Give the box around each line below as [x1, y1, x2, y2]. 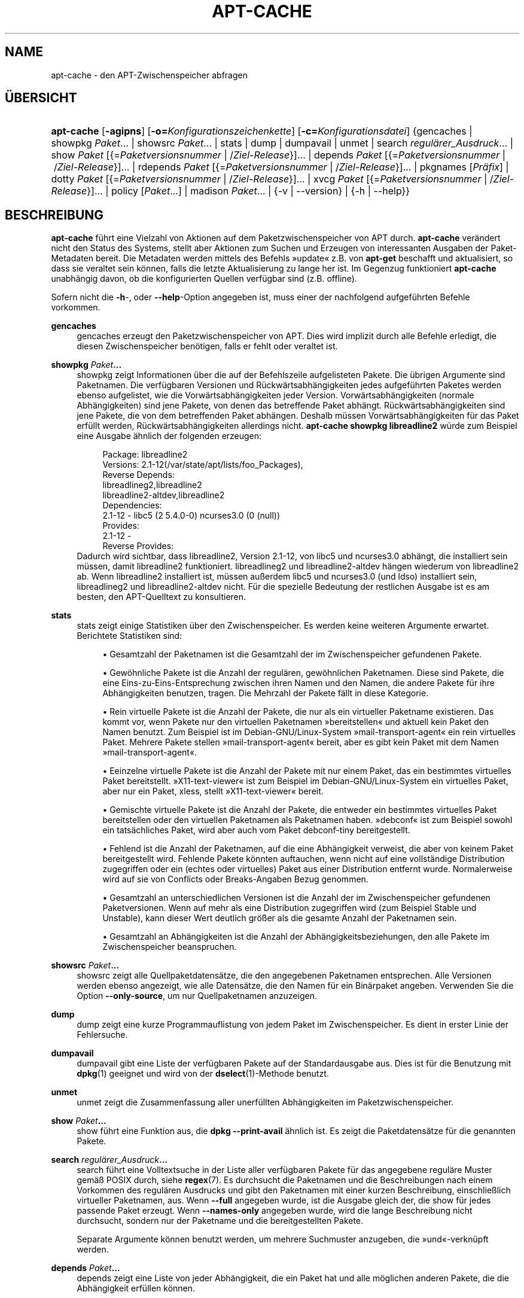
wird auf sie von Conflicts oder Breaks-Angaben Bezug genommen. [102, 874, 368, 885]
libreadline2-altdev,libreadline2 [102, 490, 225, 501]
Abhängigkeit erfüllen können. [77, 1283, 196, 1294]
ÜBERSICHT [5, 90, 77, 106]
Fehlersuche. [77, 1029, 128, 1040]
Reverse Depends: [102, 470, 175, 480]
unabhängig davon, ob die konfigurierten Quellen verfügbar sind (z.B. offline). [51, 273, 357, 284]
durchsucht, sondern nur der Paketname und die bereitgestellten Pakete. [77, 1215, 364, 1226]
